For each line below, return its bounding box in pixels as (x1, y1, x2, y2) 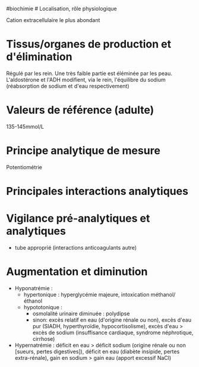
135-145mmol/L (6, 123, 45, 130)
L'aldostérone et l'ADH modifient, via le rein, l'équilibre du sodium (6, 76, 166, 83)
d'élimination (6, 50, 72, 64)
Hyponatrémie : (14, 284, 53, 291)
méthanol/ (150, 291, 176, 298)
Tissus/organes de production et (6, 38, 171, 51)
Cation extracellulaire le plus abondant (6, 17, 100, 23)
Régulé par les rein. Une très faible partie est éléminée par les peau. (6, 70, 172, 77)
